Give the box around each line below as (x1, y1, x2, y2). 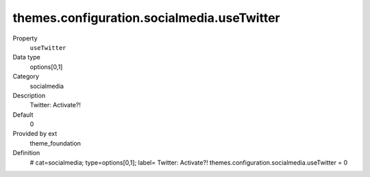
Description (12, 91, 46, 99)
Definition (12, 149, 40, 157)
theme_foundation (29, 139, 82, 147)
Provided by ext (12, 130, 58, 138)
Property (12, 34, 38, 42)
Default (12, 110, 34, 119)
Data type (12, 53, 40, 62)
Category (12, 72, 40, 81)
